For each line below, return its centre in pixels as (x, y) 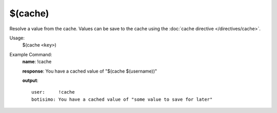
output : (30, 80)
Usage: (17, 38)
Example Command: (31, 54)
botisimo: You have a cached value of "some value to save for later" (122, 99)
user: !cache (53, 92)
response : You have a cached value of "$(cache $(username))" (90, 71)
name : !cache (37, 62)
